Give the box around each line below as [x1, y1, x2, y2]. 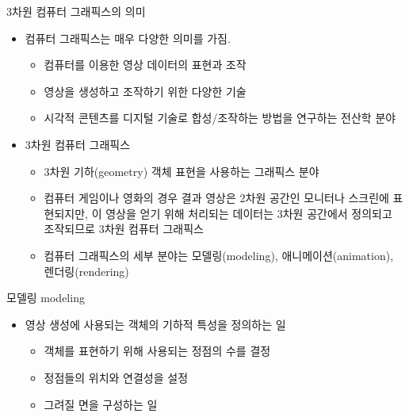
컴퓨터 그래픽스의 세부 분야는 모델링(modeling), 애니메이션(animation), [44, 247, 394, 263]
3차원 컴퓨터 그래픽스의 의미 [6, 3, 146, 19]
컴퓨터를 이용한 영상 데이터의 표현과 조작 [44, 56, 247, 73]
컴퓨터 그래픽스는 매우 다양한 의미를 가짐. [25, 29, 231, 46]
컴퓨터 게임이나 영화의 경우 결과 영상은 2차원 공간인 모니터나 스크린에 [44, 189, 389, 206]
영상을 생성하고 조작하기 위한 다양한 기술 [44, 82, 247, 99]
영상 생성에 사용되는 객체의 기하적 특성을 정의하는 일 [25, 316, 286, 332]
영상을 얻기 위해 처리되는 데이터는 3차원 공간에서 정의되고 [105, 205, 392, 221]
